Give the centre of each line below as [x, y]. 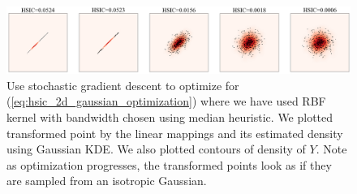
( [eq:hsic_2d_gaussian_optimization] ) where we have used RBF [166, 101]
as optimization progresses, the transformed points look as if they [169, 164]
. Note [331, 149]
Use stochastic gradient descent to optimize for [123, 85]
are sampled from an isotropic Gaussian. [107, 181]
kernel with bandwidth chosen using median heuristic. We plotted [170, 117]
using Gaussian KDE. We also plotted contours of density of [156, 149]
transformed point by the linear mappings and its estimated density [175, 133]
